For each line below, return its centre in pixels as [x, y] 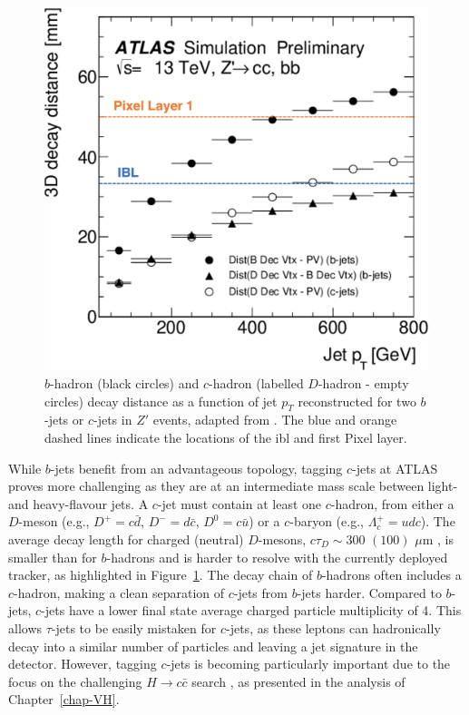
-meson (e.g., [54, 521]
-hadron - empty [363, 382]
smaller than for [53, 557]
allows [25, 627]
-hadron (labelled [256, 382]
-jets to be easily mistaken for [134, 627]
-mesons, [282, 539]
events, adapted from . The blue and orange [275, 420]
